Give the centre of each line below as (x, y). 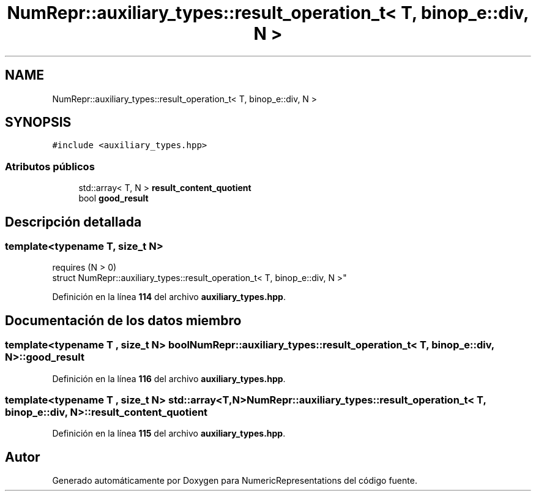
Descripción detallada (73, 222)
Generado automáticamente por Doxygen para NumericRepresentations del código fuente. (235, 481)
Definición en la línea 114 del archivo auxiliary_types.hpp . (169, 297)
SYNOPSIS (38, 122)
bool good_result (114, 198)
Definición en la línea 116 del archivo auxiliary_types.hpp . (169, 378)
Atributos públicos (50, 166)
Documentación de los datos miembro (123, 320)
